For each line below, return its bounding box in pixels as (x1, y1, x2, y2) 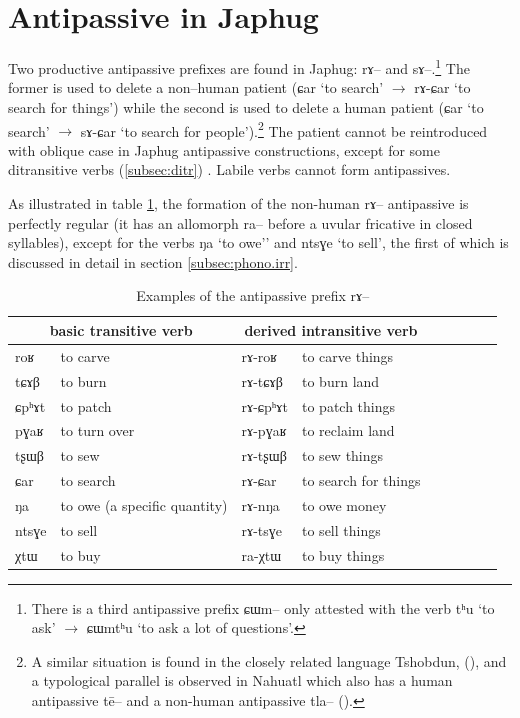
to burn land (302, 370, 380, 391)
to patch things (302, 395, 396, 416)
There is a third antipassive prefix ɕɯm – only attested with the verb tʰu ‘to (31, 597, 495, 618)
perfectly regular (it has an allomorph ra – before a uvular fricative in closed (8, 212, 473, 233)
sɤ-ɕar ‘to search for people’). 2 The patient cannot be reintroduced (80, 117, 488, 141)
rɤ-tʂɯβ (241, 445, 287, 466)
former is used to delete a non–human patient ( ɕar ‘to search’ (8, 77, 384, 98)
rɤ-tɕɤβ (241, 370, 283, 391)
